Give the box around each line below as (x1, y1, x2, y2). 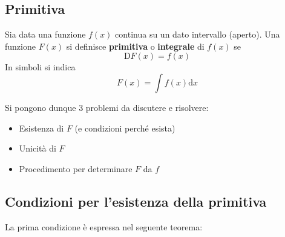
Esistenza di (19, 121, 64, 134)
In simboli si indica (5, 61, 76, 73)
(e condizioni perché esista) (74, 121, 175, 134)
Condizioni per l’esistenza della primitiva (5, 192, 267, 210)
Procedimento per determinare (19, 162, 133, 175)
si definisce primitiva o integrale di (66, 39, 205, 52)
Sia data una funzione (5, 28, 86, 41)
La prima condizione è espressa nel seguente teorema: (5, 220, 203, 233)
